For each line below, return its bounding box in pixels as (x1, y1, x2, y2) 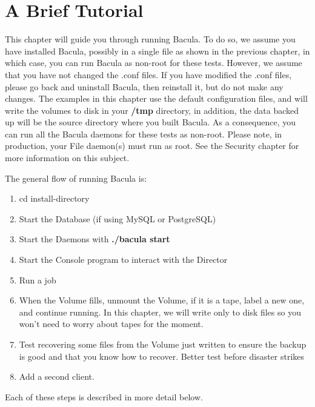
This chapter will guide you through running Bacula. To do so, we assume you (5, 33, 296, 45)
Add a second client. (19, 370, 94, 383)
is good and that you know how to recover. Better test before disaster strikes (19, 349, 305, 362)
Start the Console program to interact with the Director (19, 253, 228, 266)
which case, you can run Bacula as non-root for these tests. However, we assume (5, 56, 302, 69)
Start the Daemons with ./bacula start (19, 233, 170, 245)
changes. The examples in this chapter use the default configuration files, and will (5, 92, 308, 105)
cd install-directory (19, 192, 90, 205)
